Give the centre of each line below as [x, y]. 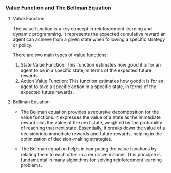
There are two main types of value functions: [60, 55]
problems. [31, 165]
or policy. [23, 45]
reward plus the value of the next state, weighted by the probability [91, 123]
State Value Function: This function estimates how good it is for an [90, 65]
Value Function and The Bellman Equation [58, 8]
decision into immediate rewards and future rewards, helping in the [91, 134]
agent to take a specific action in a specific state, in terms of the [88, 86]
